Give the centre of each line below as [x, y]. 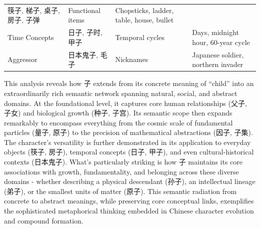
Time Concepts [31, 37]
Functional [84, 10]
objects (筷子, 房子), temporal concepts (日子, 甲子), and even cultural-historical [129, 152]
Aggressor [22, 59]
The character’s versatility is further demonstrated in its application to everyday [127, 142]
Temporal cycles [140, 37]
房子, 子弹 [24, 20]
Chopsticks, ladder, [144, 10]
